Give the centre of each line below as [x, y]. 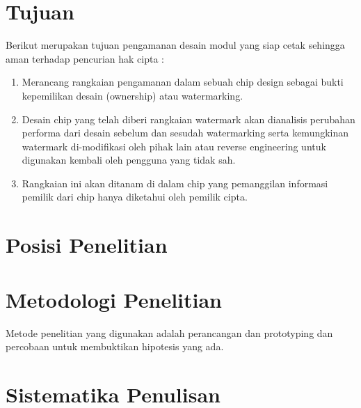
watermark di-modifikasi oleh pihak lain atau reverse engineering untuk [174, 146]
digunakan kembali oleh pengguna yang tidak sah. [129, 160]
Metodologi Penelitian [114, 299]
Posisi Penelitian [87, 245]
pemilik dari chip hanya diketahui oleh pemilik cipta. [135, 197]
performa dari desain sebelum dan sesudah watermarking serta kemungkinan [185, 133]
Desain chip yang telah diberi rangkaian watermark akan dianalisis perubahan [188, 119]
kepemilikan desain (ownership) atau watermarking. [133, 95]
